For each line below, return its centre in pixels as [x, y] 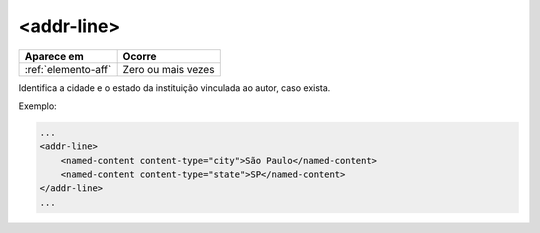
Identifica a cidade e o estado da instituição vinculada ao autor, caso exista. [174, 87]
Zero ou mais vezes [168, 69]
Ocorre [139, 56]
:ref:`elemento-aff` [68, 69]
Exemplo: [37, 106]
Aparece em [54, 56]
